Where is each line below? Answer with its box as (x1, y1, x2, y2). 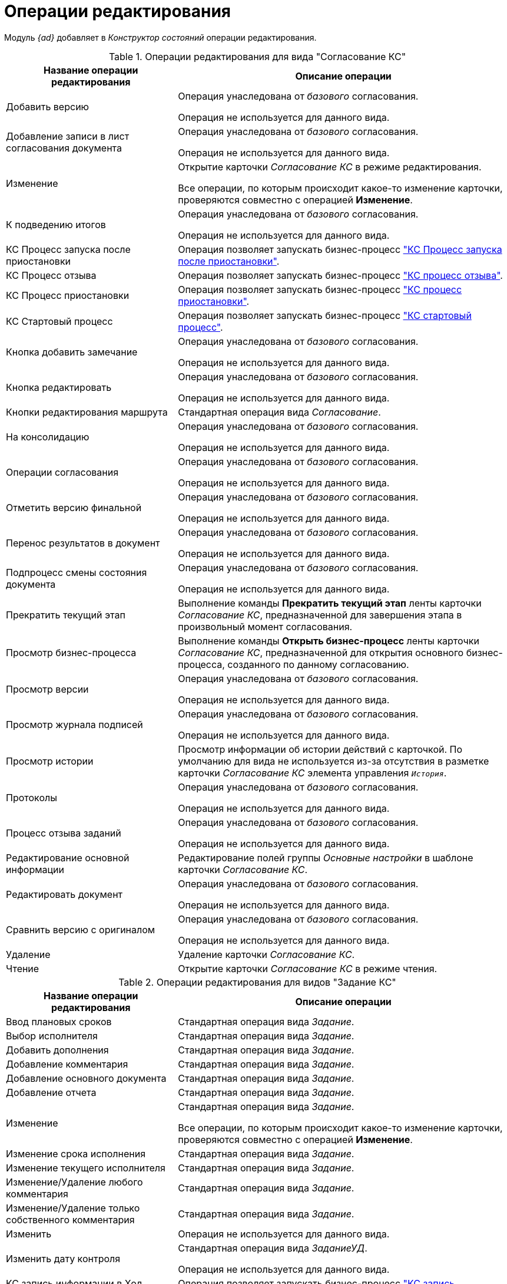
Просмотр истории (6, 755, 94, 767)
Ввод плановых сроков (6, 1015, 112, 1028)
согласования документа (6, 141, 122, 154)
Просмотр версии (6, 683, 89, 695)
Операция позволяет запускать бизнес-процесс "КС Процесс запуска (178, 243, 502, 255)
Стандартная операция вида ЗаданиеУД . (178, 1242, 367, 1254)
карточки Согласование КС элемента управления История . (178, 766, 447, 779)
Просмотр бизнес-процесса (6, 646, 137, 659)
